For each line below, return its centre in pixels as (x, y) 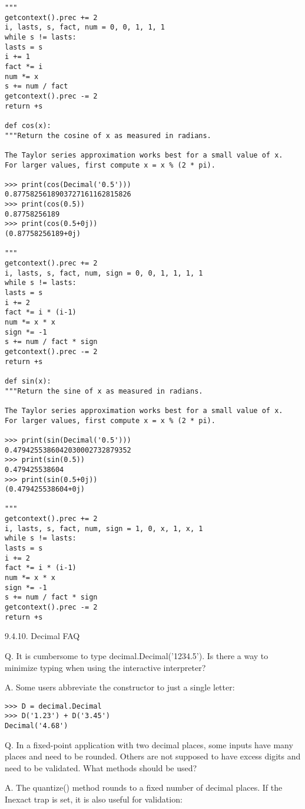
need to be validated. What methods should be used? (101, 767)
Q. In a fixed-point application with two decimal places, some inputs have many (149, 744)
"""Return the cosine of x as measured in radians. (108, 135)
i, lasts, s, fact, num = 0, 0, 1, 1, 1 (85, 27)
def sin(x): (28, 381)
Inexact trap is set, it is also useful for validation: (94, 799)
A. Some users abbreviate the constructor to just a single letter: (120, 687)
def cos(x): (28, 125)
